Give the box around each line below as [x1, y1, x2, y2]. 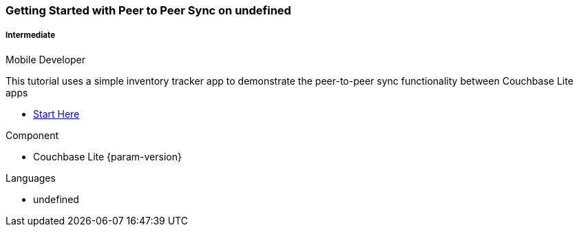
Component [6, 129, 59, 141]
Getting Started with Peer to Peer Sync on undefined [6, 3, 291, 17]
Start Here [33, 107, 80, 120]
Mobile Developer [6, 53, 86, 65]
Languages [6, 171, 56, 184]
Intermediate [6, 30, 56, 41]
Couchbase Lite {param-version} [33, 150, 182, 162]
